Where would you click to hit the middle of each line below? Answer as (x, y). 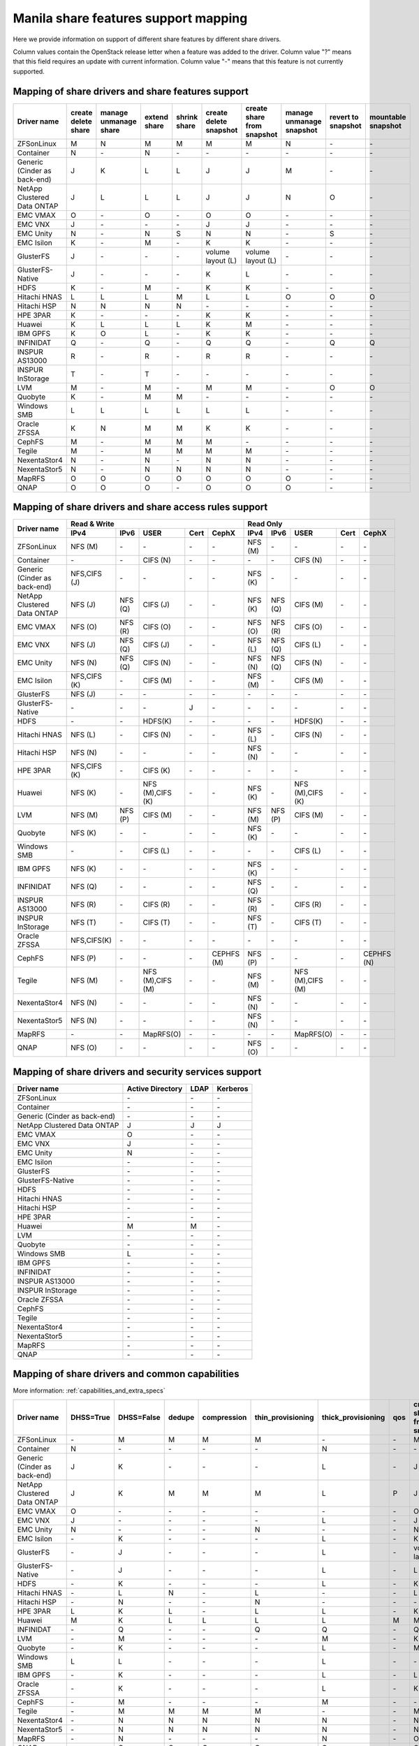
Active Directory (155, 1088)
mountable (388, 117)
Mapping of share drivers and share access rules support (140, 507)
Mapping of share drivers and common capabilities (126, 1374)
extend (156, 117)
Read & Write (92, 524)
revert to (344, 117)
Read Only (265, 524)
